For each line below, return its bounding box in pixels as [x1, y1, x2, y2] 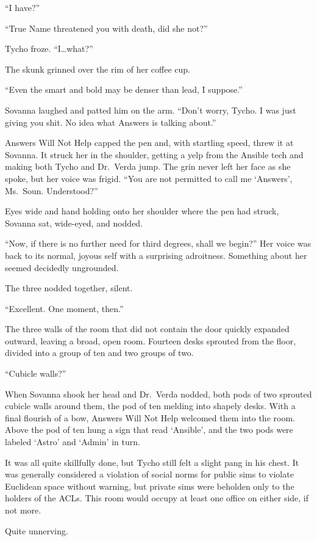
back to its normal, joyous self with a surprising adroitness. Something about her [5, 249, 307, 261]
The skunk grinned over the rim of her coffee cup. [5, 62, 190, 75]
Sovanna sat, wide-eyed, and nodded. [5, 216, 143, 229]
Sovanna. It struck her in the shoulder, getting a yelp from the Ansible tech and [5, 148, 304, 161]
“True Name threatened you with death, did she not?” [5, 21, 208, 34]
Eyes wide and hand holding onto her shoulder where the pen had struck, [5, 205, 279, 217]
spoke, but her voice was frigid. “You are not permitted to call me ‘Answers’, [5, 172, 293, 184]
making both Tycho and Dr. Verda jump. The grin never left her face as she [5, 160, 291, 173]
